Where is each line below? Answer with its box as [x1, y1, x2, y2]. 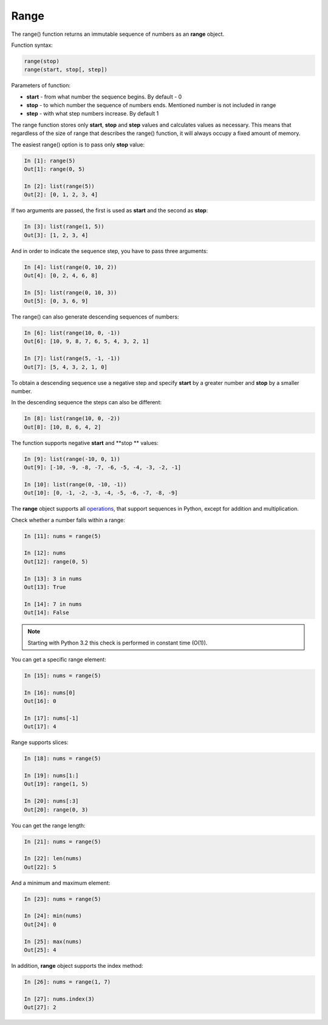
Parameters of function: [11, 82, 71, 89]
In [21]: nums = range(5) [24, 838, 101, 845]
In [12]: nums [24, 550, 66, 556]
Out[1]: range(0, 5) [24, 166, 85, 173]
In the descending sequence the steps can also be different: [11, 399, 162, 406]
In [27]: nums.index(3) [24, 995, 95, 1003]
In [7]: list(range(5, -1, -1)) [24, 355, 121, 362]
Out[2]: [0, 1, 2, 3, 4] [24, 192, 98, 198]
